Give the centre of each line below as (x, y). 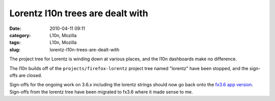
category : (20, 35)
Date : (15, 28)
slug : (15, 49)
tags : (15, 43)
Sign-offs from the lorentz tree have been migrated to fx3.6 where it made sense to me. (101, 92)
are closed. (31, 75)
